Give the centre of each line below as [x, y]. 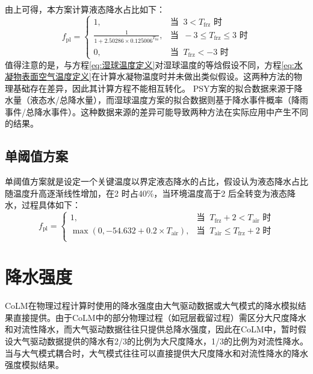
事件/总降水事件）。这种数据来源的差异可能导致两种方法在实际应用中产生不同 [156, 111]
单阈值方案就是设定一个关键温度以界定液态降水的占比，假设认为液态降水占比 [156, 181]
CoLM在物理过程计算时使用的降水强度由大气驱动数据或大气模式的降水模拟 [151, 306]
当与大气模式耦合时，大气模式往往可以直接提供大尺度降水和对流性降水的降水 [156, 353]
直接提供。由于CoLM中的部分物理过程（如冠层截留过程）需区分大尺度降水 [160, 317]
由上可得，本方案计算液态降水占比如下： [85, 9]
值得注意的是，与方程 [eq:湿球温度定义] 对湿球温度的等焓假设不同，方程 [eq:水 [154, 64]
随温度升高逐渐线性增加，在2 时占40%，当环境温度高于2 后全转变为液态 [146, 193]
